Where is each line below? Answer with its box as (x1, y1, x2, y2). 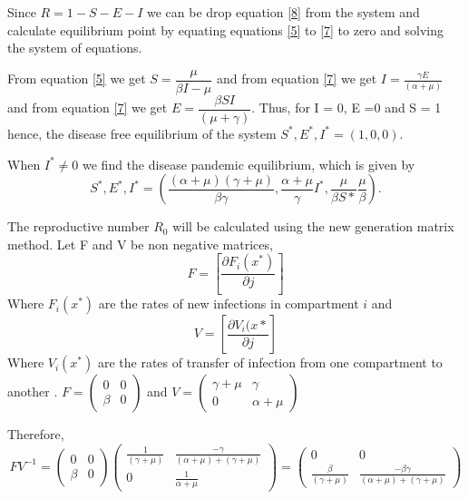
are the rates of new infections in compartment (98, 294, 359, 313)
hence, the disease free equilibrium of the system (7, 123, 277, 142)
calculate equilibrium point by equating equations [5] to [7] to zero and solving (7, 20, 444, 39)
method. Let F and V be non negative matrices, (7, 234, 273, 253)
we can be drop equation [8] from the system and (147, 3, 420, 21)
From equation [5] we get (7, 69, 146, 88)
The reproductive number (7, 217, 150, 236)
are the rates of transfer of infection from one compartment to (97, 353, 443, 372)
